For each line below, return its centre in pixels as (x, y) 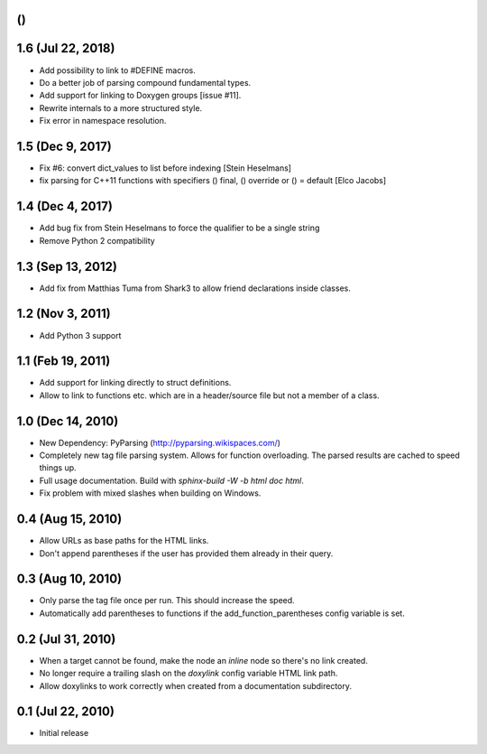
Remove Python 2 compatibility (97, 240)
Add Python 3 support (80, 335)
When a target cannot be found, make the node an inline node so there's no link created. (204, 660)
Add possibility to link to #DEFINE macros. (117, 70)
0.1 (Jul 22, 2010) (65, 712)
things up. (58, 468)
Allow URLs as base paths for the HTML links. (124, 541)
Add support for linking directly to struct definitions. (135, 383)
